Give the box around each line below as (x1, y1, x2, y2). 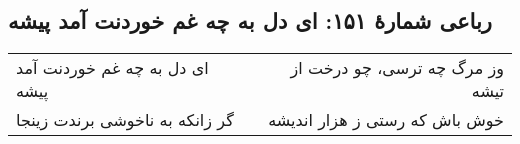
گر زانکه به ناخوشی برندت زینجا (16, 108, 234, 132)
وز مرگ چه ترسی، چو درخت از (290, 56, 504, 80)
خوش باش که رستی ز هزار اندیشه (268, 108, 504, 132)
